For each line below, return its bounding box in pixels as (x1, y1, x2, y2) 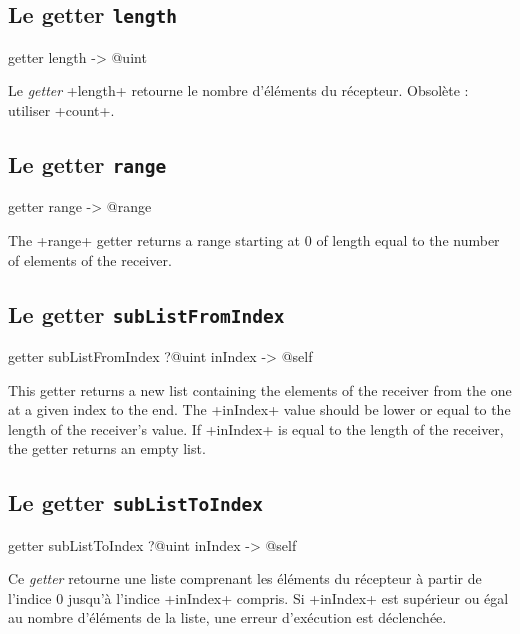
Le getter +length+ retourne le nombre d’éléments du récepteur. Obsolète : (8, 80, 469, 101)
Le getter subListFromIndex (8, 298, 285, 329)
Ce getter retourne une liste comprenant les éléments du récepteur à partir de (8, 568, 482, 589)
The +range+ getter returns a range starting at (8, 229, 301, 250)
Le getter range (8, 148, 167, 179)
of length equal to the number (316, 229, 500, 250)
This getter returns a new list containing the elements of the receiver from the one (8, 379, 512, 400)
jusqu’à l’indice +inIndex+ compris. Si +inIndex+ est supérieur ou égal (67, 587, 509, 608)
